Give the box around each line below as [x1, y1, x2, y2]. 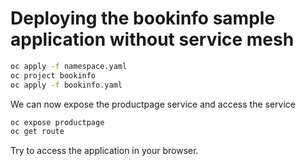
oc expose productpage [10, 117, 105, 127]
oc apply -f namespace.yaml [10, 61, 128, 71]
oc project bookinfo [10, 70, 97, 81]
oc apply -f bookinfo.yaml [10, 80, 123, 90]
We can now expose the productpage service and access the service [10, 98, 296, 110]
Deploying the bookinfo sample [10, 7, 276, 30]
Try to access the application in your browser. [10, 145, 199, 157]
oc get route [10, 127, 65, 137]
